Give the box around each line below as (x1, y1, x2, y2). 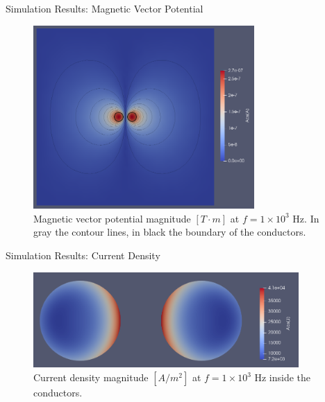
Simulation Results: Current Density (6, 247, 160, 262)
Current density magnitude (33, 370, 149, 385)
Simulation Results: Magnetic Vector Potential (6, 1, 203, 15)
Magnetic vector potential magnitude (33, 211, 191, 225)
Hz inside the (254, 370, 311, 385)
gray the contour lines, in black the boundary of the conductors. (33, 225, 306, 239)
